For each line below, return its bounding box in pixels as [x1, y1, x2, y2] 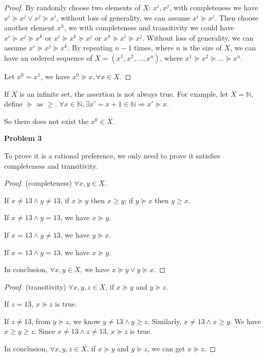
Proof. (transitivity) [4, 281, 66, 292]
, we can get [147, 343, 185, 354]
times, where [134, 42, 174, 53]
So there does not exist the [4, 115, 89, 126]
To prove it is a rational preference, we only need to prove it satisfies [4, 150, 220, 160]
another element [4, 22, 55, 33]
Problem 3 [4, 133, 42, 144]
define [4, 98, 23, 109]
